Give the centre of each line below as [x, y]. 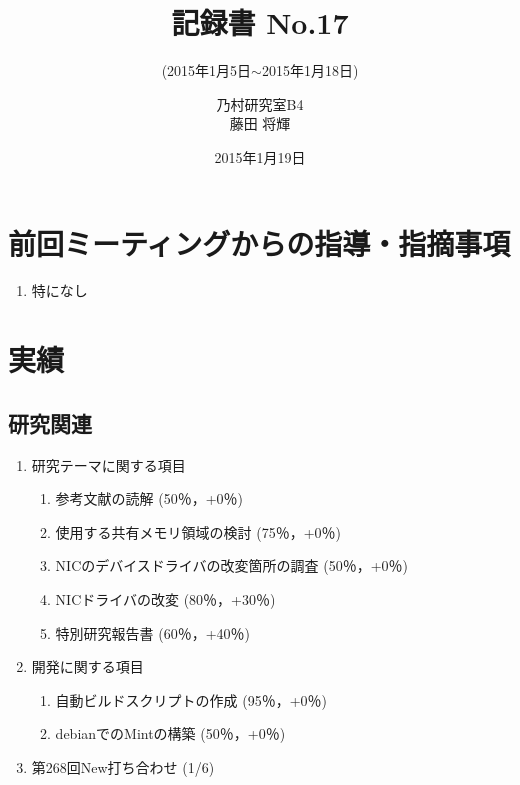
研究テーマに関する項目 [108, 464]
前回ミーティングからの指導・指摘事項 [259, 242]
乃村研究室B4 [260, 103]
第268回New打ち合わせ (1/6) [123, 766]
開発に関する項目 [87, 666]
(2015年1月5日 [206, 70]
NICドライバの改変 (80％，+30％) [165, 598]
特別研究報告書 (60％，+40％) [153, 632]
